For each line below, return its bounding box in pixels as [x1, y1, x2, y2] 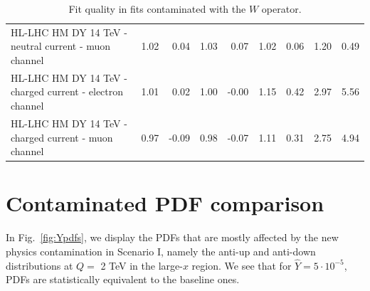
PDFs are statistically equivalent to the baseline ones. [6, 272, 240, 287]
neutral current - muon [11, 38, 111, 53]
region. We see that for [191, 258, 292, 273]
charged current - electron [11, 84, 124, 99]
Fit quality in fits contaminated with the [68, 1, 246, 16]
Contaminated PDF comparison [6, 189, 324, 218]
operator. [261, 1, 302, 16]
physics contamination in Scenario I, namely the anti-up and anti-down [6, 243, 316, 258]
